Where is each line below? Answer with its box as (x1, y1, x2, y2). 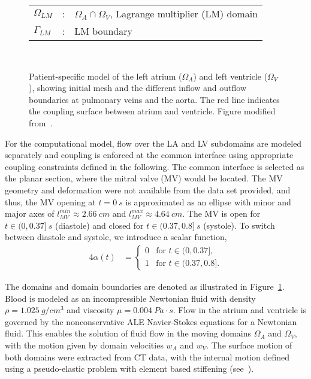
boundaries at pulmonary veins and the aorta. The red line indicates (29, 93, 280, 105)
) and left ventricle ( (193, 69, 268, 82)
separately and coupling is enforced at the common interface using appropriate (5, 148, 294, 161)
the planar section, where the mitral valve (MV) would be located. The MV (5, 172, 283, 184)
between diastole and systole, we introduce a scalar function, (5, 231, 227, 243)
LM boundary (74, 24, 132, 38)
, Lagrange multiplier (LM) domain (110, 7, 258, 20)
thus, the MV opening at (5, 195, 96, 208)
